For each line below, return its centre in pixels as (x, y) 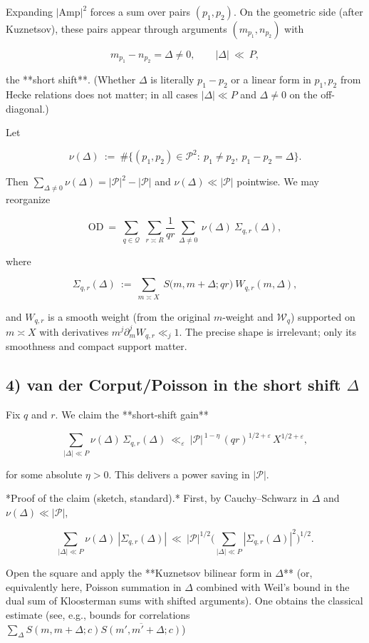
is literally (172, 79)
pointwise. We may (278, 181)
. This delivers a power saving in (179, 474)
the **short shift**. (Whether (71, 79)
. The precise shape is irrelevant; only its (268, 331)
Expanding (29, 11)
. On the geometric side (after (298, 11)
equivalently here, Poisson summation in (94, 586)
